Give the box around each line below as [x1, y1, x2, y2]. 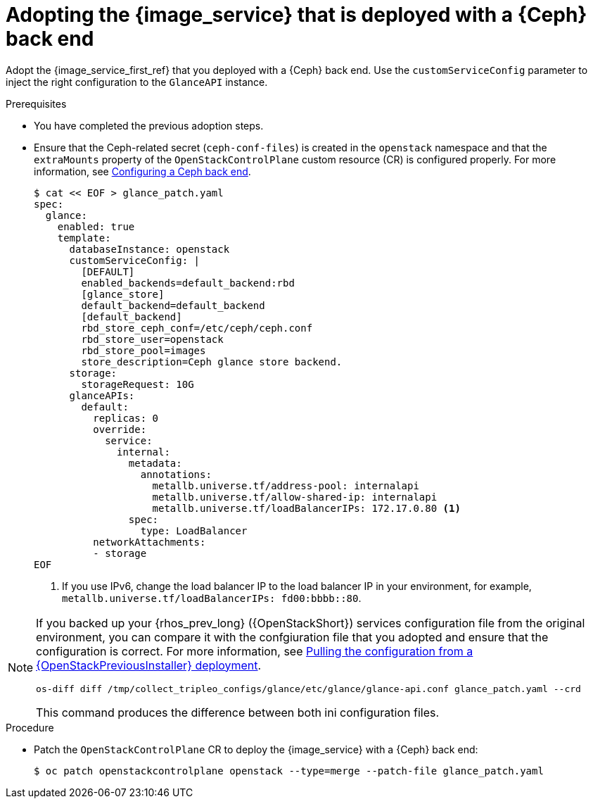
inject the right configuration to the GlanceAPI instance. [6, 75, 268, 88]
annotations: [140, 468, 212, 480]
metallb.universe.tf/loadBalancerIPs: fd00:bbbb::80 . [62, 591, 362, 604]
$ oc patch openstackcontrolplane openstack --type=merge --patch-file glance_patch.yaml [34, 765, 544, 777]
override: [93, 423, 147, 435]
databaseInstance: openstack [69, 243, 230, 255]
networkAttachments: [93, 536, 206, 548]
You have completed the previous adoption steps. [34, 119, 264, 132]
